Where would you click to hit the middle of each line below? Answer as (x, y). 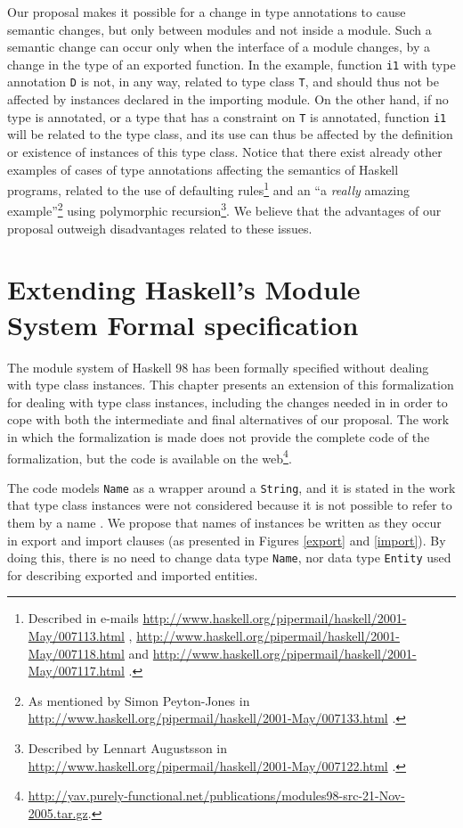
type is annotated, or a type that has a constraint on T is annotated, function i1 (227, 116)
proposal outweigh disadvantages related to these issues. (160, 228)
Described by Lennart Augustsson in (128, 748)
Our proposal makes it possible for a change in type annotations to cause (207, 12)
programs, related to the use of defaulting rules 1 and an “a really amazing (208, 189)
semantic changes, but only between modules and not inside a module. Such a (219, 29)
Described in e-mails (83, 618)
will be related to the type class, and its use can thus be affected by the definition (230, 134)
